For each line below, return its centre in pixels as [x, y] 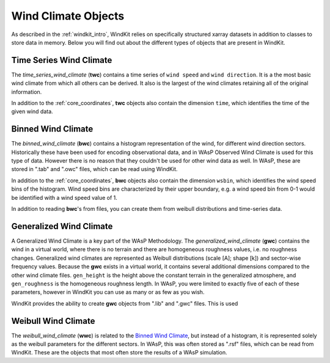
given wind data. [32, 112]
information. [27, 92]
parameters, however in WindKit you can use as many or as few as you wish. [108, 292]
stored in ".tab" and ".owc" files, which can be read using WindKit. [94, 169]
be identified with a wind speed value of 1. [64, 197]
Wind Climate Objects [68, 16]
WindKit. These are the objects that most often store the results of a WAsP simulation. [119, 353]
